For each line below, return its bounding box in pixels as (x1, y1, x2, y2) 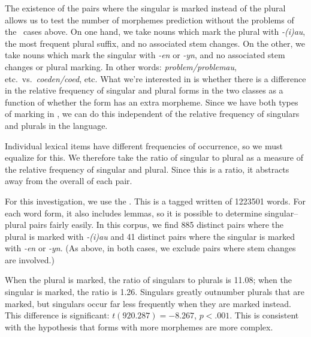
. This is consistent (230, 309, 299, 321)
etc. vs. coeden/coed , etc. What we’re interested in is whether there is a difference (5, 72, 306, 85)
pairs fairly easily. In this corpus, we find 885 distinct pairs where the (29, 218, 284, 231)
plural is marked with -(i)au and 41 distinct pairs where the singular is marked (5, 230, 295, 242)
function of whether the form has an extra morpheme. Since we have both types (5, 95, 298, 108)
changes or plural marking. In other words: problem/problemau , (5, 60, 237, 73)
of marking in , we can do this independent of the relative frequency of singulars (5, 107, 300, 120)
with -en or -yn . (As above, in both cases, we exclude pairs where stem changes (5, 242, 296, 254)
